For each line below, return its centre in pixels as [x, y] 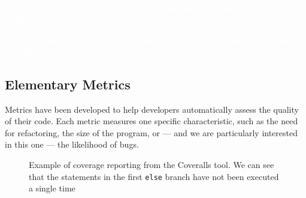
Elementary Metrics [68, 84]
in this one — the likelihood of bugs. [72, 144]
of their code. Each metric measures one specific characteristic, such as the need [152, 121]
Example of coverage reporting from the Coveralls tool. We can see [152, 164]
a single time [52, 188]
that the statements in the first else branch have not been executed [154, 176]
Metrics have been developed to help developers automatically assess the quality [152, 109]
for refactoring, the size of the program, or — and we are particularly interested [151, 132]
